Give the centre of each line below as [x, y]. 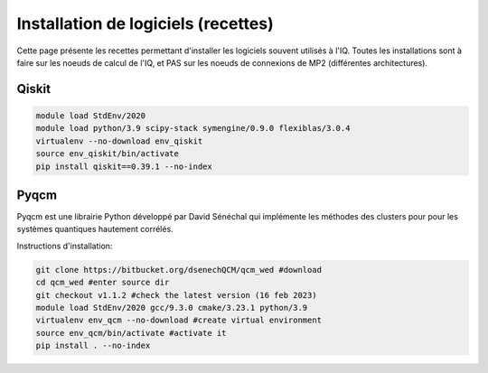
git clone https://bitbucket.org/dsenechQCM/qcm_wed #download [179, 270]
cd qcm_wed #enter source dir [103, 283]
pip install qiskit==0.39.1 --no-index [124, 166]
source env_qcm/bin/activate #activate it [131, 333]
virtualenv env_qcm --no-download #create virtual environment [179, 320]
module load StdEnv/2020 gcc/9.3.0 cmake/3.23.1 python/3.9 [172, 308]
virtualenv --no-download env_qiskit [119, 141]
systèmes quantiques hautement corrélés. [95, 229]
